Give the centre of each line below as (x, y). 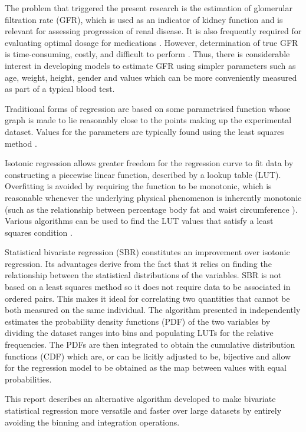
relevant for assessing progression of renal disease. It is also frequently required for (153, 31)
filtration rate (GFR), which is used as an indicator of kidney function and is (144, 19)
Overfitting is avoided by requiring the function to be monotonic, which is (138, 186)
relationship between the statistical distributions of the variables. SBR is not (143, 275)
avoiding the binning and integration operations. (92, 422)
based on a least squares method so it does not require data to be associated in (148, 287)
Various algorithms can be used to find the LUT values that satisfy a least (139, 221)
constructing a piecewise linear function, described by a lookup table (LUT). (143, 174)
